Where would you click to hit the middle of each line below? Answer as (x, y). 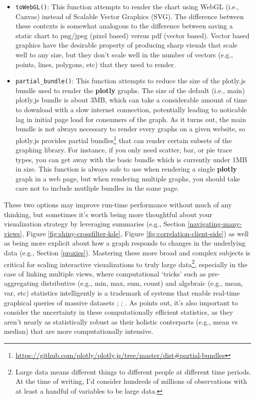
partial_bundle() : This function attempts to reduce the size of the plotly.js (130, 81)
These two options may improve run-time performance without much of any (118, 205)
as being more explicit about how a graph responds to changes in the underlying (125, 243)
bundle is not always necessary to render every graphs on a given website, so (130, 129)
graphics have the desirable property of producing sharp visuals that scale (127, 45)
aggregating (21, 283)
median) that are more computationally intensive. (79, 331)
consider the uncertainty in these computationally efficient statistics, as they (119, 312)
